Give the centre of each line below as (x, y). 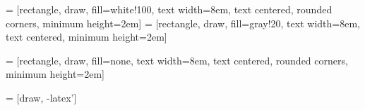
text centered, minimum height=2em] (86, 37)
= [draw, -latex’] (41, 97)
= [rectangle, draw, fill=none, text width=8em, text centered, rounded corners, (177, 60)
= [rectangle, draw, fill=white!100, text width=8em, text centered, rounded (169, 9)
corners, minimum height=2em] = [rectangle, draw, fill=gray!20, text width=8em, (183, 23)
